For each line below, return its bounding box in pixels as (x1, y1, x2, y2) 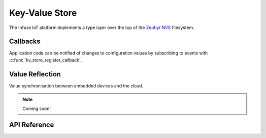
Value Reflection (9, 70, 61, 78)
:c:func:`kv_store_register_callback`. (9, 57, 82, 63)
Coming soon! (22, 106, 51, 111)
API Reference (9, 121, 54, 129)
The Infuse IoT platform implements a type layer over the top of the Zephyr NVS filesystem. (9, 25, 195, 30)
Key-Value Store (9, 7, 77, 18)
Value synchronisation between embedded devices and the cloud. (9, 83, 144, 88)
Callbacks (9, 37, 41, 46)
